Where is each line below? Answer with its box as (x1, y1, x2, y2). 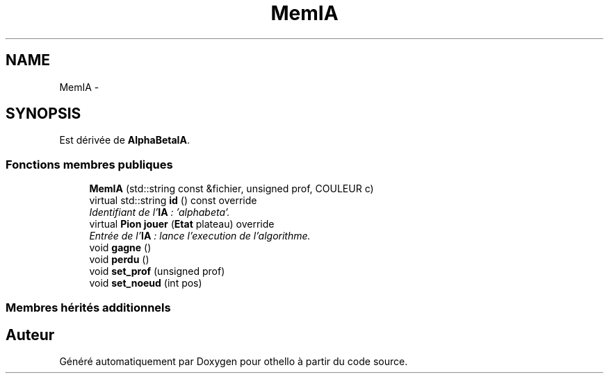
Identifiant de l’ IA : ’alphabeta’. (89, 206, 230, 219)
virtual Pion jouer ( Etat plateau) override (89, 218, 275, 230)
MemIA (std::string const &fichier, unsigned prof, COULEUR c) (89, 183, 374, 195)
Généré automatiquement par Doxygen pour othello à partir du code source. (59, 355, 408, 368)
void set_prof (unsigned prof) (89, 265, 225, 278)
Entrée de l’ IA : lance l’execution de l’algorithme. (89, 230, 311, 242)
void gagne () (89, 242, 152, 254)
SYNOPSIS (6, 105, 81, 123)
